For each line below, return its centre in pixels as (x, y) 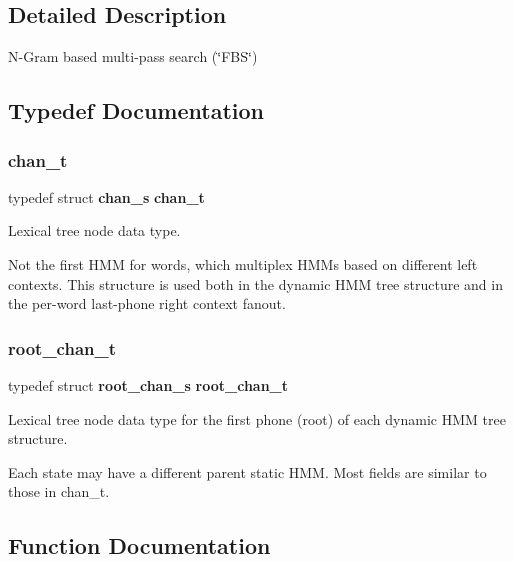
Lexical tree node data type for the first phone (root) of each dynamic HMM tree (257, 418)
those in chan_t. (59, 491)
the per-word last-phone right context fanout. (147, 303)
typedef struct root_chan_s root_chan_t (148, 384)
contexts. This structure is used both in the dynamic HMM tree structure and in (255, 283)
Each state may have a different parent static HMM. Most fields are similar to (247, 471)
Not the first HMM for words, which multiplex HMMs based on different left (243, 263)
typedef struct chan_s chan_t (106, 196)
